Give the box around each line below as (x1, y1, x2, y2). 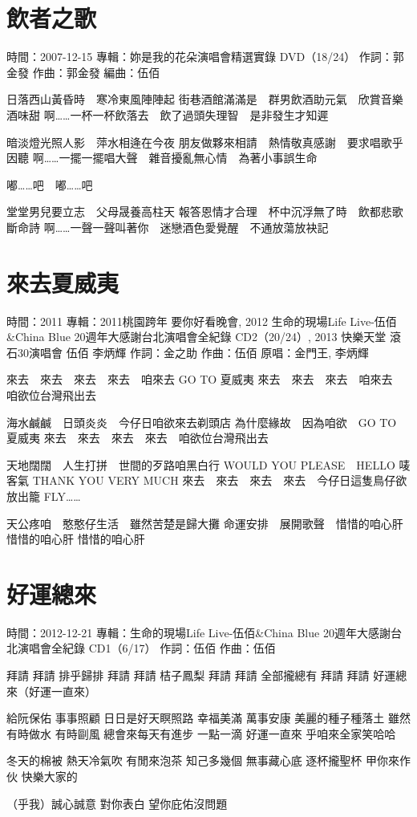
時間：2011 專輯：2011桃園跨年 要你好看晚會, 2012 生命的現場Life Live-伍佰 (6, 312, 397, 329)
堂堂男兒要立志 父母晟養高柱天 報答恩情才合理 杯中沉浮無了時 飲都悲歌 (6, 203, 403, 220)
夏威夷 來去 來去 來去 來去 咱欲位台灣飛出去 (6, 429, 269, 446)
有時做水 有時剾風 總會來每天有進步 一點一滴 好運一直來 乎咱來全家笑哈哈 (6, 725, 396, 742)
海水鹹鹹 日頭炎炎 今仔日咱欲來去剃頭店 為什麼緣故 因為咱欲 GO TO (6, 413, 397, 430)
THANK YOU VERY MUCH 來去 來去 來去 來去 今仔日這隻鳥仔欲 (32, 472, 407, 489)
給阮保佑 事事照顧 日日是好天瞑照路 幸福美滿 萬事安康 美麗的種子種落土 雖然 (6, 709, 411, 726)
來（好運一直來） (6, 682, 96, 699)
